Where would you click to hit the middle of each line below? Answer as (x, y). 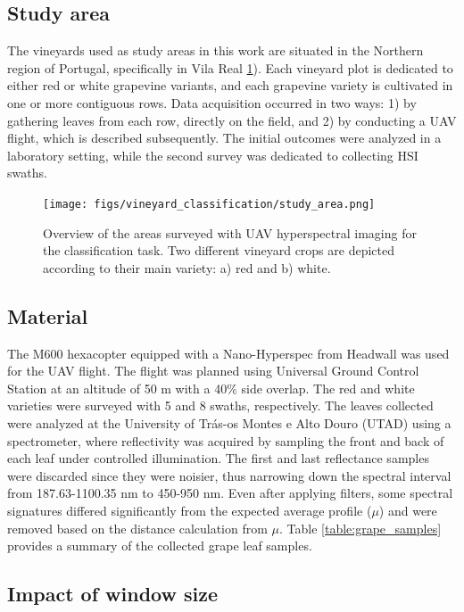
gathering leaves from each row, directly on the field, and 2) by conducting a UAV (232, 120)
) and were (408, 510)
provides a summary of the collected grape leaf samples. (160, 546)
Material (48, 315)
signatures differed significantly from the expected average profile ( (190, 510)
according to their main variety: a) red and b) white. (187, 267)
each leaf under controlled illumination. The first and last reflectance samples (218, 458)
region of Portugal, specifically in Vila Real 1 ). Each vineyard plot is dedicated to (230, 67)
